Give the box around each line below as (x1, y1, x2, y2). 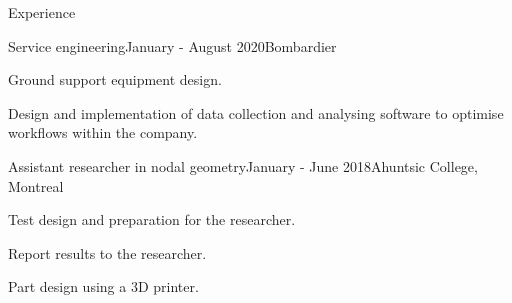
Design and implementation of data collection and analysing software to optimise (8, 102, 504, 123)
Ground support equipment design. (8, 69, 222, 90)
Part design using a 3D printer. (8, 276, 199, 297)
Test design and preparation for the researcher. (8, 209, 296, 230)
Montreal (8, 175, 64, 196)
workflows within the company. (8, 122, 198, 143)
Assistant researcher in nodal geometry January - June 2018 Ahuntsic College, (8, 155, 478, 176)
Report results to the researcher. (8, 242, 207, 263)
